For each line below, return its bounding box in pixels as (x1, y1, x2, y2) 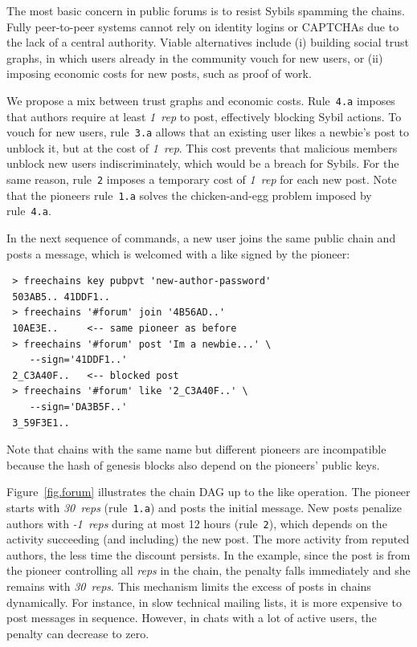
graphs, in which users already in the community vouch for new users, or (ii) (6, 49, 383, 66)
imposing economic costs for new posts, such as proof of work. (6, 65, 312, 82)
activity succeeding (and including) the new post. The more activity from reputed (6, 531, 410, 547)
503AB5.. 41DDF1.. (12, 291, 110, 303)
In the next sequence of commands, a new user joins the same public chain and (6, 230, 396, 246)
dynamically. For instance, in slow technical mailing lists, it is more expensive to (6, 593, 402, 610)
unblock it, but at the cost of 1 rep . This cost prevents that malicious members (6, 139, 398, 156)
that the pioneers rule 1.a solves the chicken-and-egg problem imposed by (6, 186, 372, 203)
